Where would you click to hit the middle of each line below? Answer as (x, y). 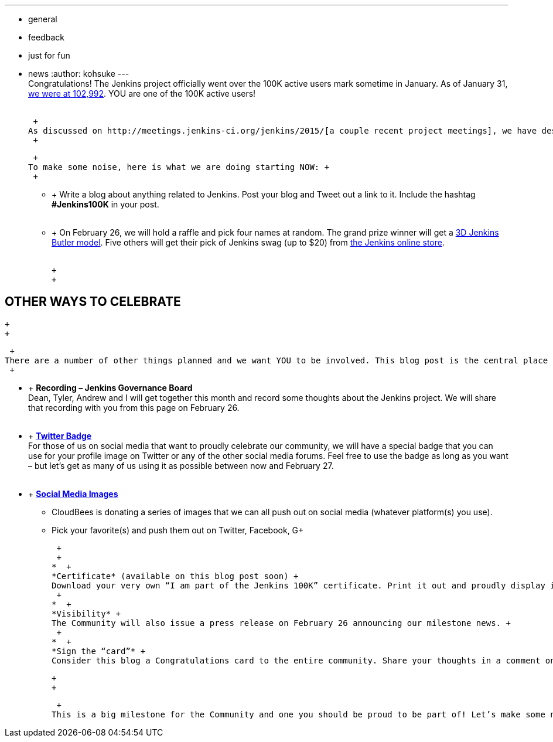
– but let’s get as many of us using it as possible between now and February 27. (181, 465)
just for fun (49, 55)
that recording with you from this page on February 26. (134, 407)
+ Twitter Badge (60, 435)
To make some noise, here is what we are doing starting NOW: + (179, 167)
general (43, 19)
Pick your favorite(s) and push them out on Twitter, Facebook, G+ (178, 530)
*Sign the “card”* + (99, 651)
